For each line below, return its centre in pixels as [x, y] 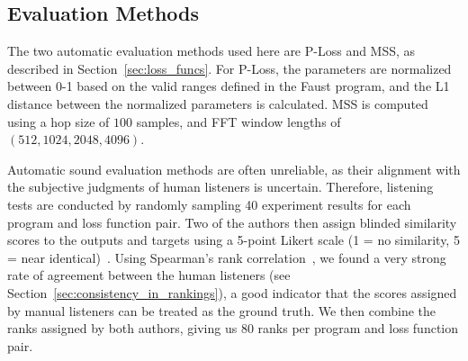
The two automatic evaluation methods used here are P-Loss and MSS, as [211, 51]
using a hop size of [58, 121]
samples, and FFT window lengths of [238, 121]
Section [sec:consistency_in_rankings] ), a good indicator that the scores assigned [232, 292]
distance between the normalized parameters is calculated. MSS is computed [218, 103]
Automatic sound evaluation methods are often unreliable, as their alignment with [234, 169]
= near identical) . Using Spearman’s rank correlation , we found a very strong [227, 257]
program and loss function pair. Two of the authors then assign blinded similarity [232, 222]
